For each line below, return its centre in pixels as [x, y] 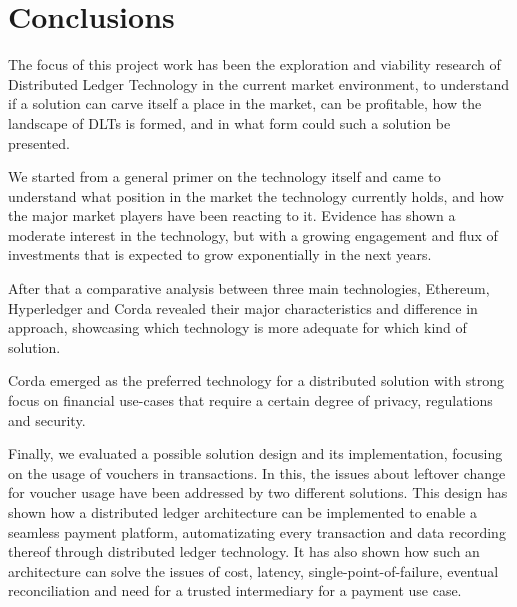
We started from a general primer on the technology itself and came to [224, 176]
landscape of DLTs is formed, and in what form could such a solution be [229, 122]
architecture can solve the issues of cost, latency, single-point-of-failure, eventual [253, 570]
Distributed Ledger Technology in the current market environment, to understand [258, 83]
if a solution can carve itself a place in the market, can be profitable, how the [245, 103]
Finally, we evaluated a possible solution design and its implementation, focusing [255, 453]
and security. [47, 419]
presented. [39, 142]
